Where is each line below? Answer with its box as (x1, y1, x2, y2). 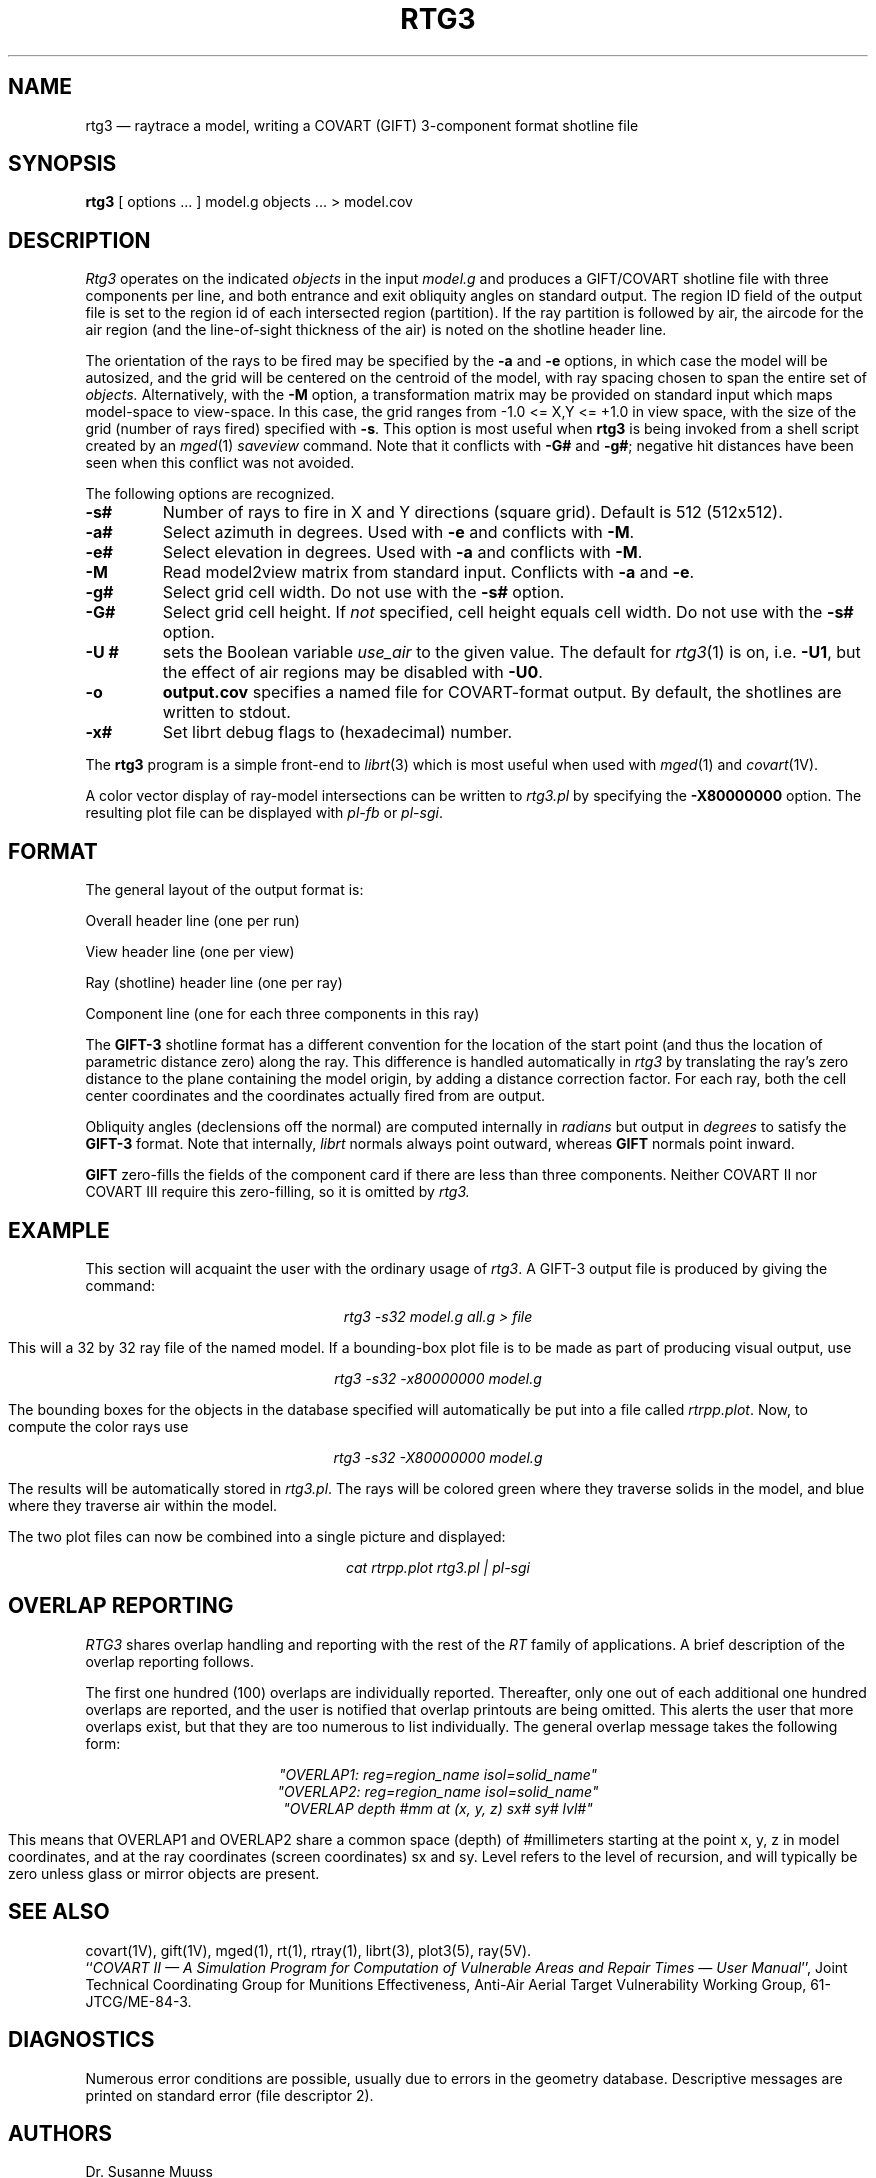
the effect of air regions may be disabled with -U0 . (162, 662, 543, 683)
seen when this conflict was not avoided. (85, 454, 355, 472)
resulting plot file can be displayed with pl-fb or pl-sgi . (85, 804, 443, 822)
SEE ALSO (8, 1899, 110, 1925)
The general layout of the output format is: (85, 881, 364, 899)
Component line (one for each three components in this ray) (85, 1005, 480, 1023)
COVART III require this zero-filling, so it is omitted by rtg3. (85, 1183, 470, 1201)
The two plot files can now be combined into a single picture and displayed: (8, 1527, 506, 1545)
